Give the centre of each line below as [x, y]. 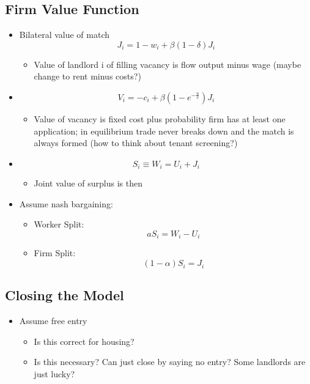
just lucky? [54, 374]
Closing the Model [65, 295]
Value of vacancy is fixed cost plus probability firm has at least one [160, 118]
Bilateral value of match [65, 35]
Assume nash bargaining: [66, 203]
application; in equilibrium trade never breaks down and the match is [164, 131]
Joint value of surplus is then [88, 183]
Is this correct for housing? [84, 341]
